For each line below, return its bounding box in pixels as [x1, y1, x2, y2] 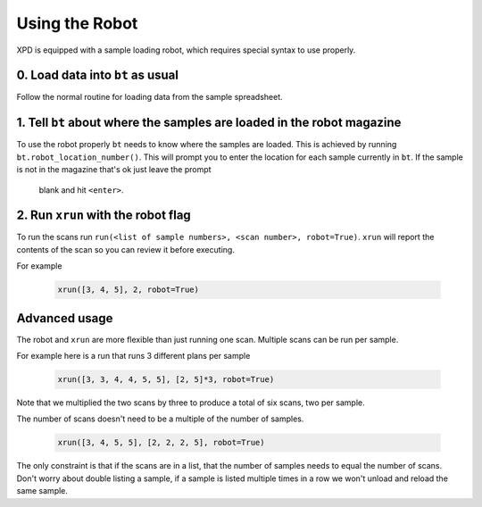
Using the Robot [16, 13, 138, 33]
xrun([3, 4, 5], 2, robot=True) [57, 285, 200, 295]
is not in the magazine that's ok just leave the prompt [16, 164, 212, 175]
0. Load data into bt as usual [16, 68, 179, 83]
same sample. [16, 486, 69, 496]
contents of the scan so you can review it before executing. [16, 244, 236, 254]
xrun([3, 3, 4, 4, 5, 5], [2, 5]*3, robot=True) [57, 375, 275, 385]
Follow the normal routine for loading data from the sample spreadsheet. [16, 92, 283, 103]
